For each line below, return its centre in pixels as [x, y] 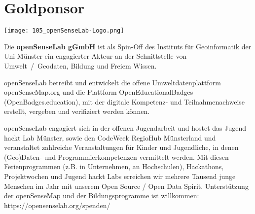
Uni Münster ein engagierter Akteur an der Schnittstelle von [95, 56]
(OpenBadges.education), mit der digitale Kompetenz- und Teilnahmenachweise [125, 101]
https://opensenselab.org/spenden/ [57, 205]
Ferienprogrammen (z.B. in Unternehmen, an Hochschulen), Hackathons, [114, 166]
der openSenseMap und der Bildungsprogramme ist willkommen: [102, 196]
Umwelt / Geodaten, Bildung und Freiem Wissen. [80, 65]
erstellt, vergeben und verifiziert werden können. [77, 111]
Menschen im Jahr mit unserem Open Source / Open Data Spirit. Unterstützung [126, 186]
